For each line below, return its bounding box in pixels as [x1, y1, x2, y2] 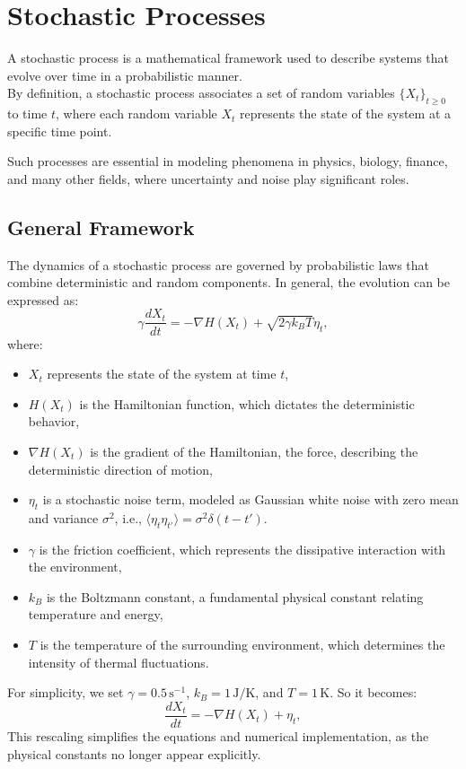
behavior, [28, 412, 80, 431]
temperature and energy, [28, 605, 163, 624]
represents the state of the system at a [240, 104, 451, 123]
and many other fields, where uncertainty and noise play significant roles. [7, 169, 409, 188]
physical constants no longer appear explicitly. [7, 744, 261, 763]
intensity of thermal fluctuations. [28, 652, 209, 671]
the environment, [28, 557, 122, 576]
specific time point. [7, 121, 112, 140]
